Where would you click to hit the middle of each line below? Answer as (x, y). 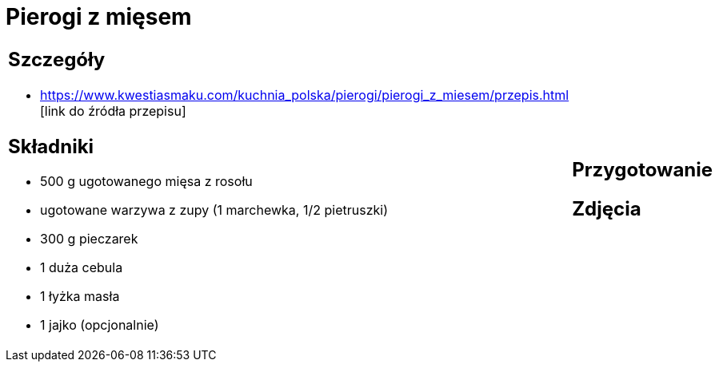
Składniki (51, 146)
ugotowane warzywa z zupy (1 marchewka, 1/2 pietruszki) (214, 210)
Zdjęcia (607, 208)
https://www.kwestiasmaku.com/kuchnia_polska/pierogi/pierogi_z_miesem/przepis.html (305, 95)
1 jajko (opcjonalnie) (100, 325)
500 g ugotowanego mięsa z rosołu (146, 182)
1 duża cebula (82, 268)
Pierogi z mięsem (99, 17)
